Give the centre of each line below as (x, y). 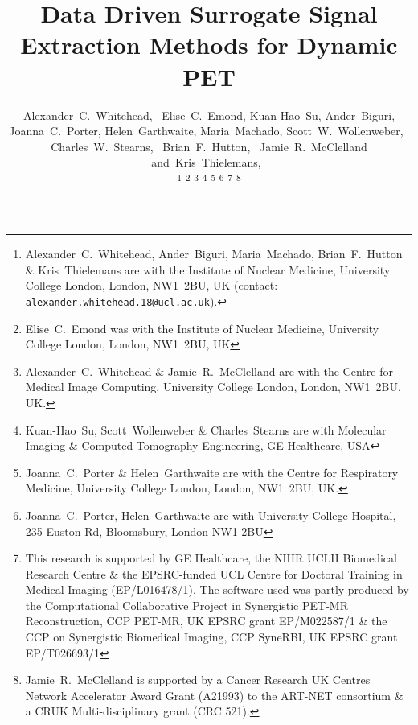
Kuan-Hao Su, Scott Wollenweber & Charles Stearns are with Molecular (206, 429)
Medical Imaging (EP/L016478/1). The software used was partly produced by (217, 589)
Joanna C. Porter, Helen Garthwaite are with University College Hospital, (211, 515)
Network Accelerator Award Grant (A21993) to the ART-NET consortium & (214, 695)
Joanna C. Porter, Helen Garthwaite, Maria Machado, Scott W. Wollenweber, (206, 131)
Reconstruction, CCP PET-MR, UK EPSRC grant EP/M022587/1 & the (206, 621)
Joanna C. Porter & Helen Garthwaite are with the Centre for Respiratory (212, 472)
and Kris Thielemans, (206, 162)
